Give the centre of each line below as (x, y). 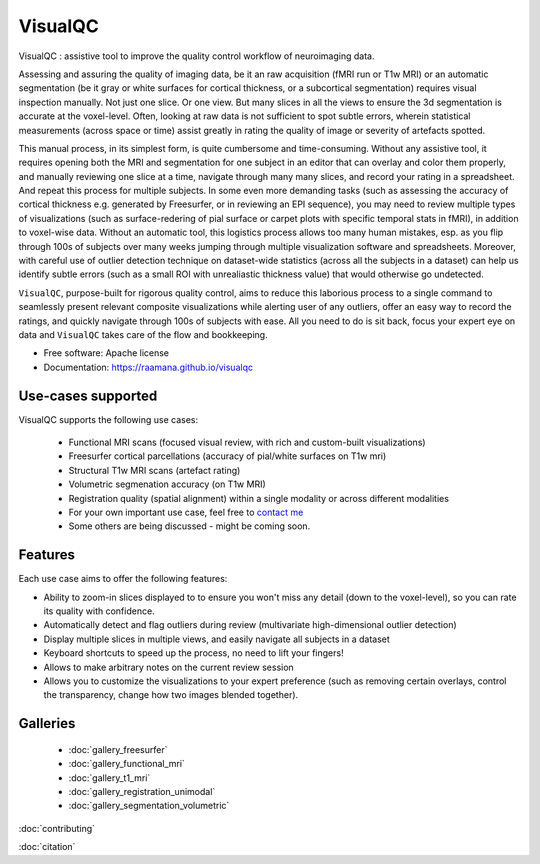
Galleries (47, 723)
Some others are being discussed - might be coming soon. (189, 526)
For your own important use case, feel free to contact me (186, 512)
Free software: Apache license (106, 353)
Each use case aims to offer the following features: (123, 579)
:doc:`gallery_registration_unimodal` (142, 791)
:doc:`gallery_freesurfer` (118, 749)
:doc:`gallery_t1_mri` (109, 777)
